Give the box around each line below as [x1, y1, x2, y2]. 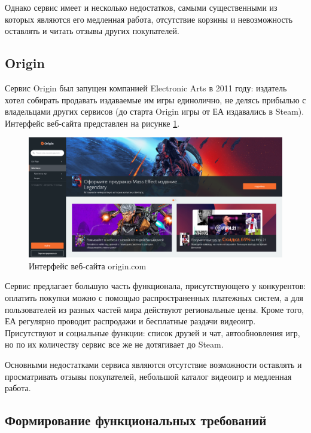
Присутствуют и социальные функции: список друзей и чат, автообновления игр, [5, 326, 300, 339]
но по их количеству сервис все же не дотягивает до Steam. [5, 338, 224, 351]
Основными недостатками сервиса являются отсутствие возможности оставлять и [5, 358, 302, 370]
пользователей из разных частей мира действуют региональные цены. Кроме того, [5, 303, 304, 315]
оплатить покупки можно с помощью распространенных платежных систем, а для [5, 291, 303, 303]
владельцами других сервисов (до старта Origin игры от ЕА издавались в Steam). [5, 105, 304, 118]
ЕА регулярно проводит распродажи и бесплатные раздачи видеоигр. [5, 315, 256, 327]
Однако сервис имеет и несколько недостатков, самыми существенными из [5, 1, 278, 13]
